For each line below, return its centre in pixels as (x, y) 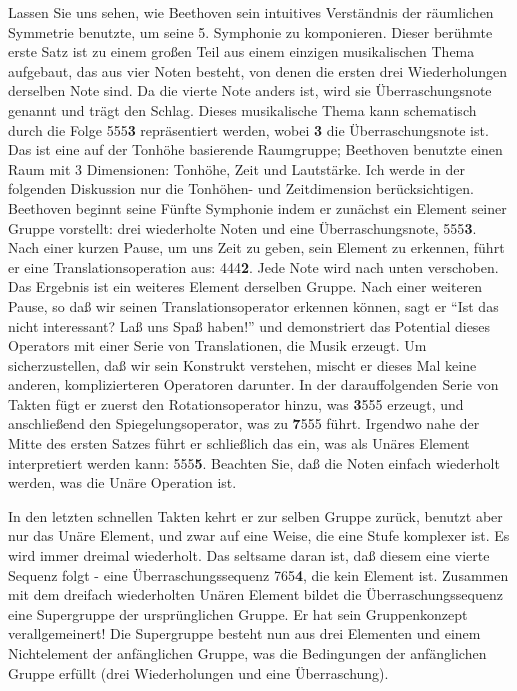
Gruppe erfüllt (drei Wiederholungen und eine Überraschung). (198, 672)
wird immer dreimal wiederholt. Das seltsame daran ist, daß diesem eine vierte (249, 555)
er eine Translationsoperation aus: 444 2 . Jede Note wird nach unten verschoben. (253, 266)
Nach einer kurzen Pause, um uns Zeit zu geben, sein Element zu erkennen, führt (256, 247)
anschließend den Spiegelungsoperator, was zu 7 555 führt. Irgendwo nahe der (244, 423)
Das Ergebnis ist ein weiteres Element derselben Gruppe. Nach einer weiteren (245, 286)
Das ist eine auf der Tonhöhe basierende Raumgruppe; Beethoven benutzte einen (255, 149)
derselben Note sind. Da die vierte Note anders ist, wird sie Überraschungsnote (250, 90)
